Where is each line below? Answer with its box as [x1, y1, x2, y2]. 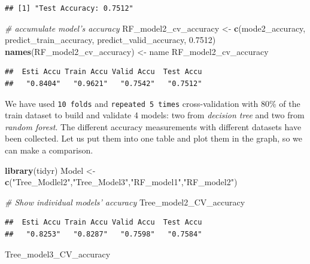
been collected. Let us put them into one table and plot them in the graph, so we [5, 132, 302, 145]
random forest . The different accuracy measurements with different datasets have [5, 120, 302, 133]
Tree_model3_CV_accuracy [5, 247, 111, 260]
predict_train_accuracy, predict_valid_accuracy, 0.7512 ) [5, 33, 216, 46]
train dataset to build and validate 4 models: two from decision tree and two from [5, 109, 305, 121]
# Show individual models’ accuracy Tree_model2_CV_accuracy [5, 195, 245, 208]
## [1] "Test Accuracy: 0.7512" [5, 4, 133, 13]
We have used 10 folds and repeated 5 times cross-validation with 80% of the [5, 97, 300, 109]
